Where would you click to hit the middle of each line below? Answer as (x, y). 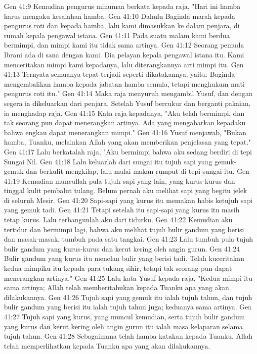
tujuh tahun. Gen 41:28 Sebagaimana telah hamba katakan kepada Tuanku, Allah (128, 336)
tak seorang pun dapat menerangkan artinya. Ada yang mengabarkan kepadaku (125, 123)
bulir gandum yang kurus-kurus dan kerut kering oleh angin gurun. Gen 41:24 (122, 248)
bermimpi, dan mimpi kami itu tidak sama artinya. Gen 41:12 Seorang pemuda (124, 45)
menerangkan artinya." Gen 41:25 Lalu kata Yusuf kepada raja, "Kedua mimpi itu (128, 278)
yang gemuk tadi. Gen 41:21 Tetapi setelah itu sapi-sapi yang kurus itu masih (122, 210)
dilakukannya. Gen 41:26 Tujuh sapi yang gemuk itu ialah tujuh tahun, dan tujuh (128, 297)
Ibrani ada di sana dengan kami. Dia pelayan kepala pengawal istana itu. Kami (124, 54)
